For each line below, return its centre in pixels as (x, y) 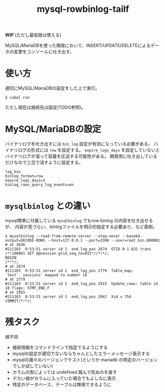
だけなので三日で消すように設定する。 (44, 162)
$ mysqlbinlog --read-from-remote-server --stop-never (63, 236)
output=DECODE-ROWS (25, 241)
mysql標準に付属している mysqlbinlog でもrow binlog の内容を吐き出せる (79, 220)
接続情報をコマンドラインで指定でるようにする (60, 347)
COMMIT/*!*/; (19, 301)
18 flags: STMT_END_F (27, 288)
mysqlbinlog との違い (48, 206)
